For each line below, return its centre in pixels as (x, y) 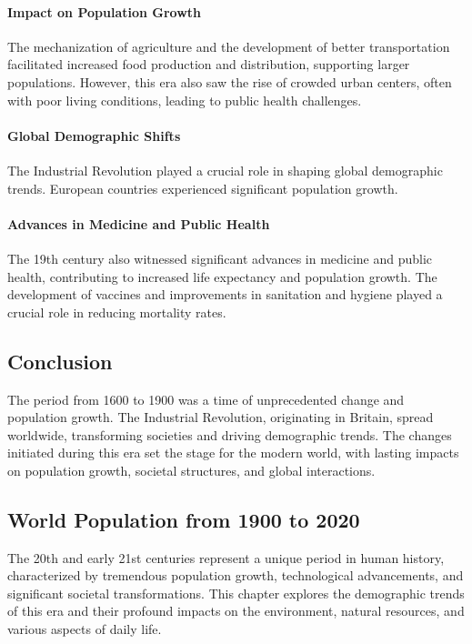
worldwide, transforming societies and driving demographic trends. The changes (230, 434)
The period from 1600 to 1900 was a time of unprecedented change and (206, 399)
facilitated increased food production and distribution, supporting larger (209, 64)
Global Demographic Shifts (94, 135)
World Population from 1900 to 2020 (184, 519)
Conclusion (60, 361)
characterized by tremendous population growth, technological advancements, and (236, 575)
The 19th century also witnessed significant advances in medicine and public (220, 258)
